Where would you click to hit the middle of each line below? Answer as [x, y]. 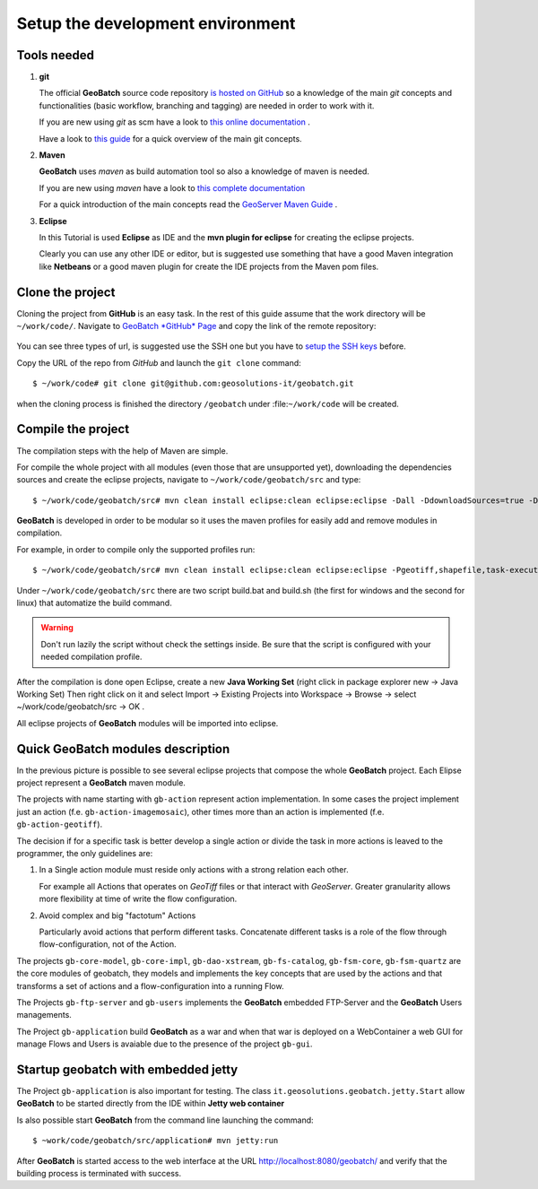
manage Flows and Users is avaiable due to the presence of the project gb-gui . [165, 1044]
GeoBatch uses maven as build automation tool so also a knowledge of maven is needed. [204, 171]
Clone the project [66, 292]
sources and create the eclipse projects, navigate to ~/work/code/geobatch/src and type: [189, 480]
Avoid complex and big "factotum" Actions [117, 916]
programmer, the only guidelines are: [85, 854]
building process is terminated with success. [99, 1173]
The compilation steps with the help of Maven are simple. [122, 451]
